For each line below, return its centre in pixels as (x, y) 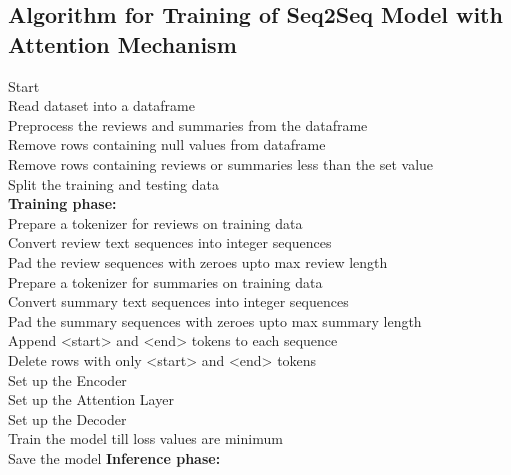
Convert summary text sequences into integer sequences (178, 301)
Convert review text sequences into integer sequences (170, 242)
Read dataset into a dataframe (101, 105)
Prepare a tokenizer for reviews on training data (155, 222)
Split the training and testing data (113, 183)
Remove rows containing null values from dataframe (167, 144)
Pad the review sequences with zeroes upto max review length (198, 261)
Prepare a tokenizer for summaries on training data (165, 281)
